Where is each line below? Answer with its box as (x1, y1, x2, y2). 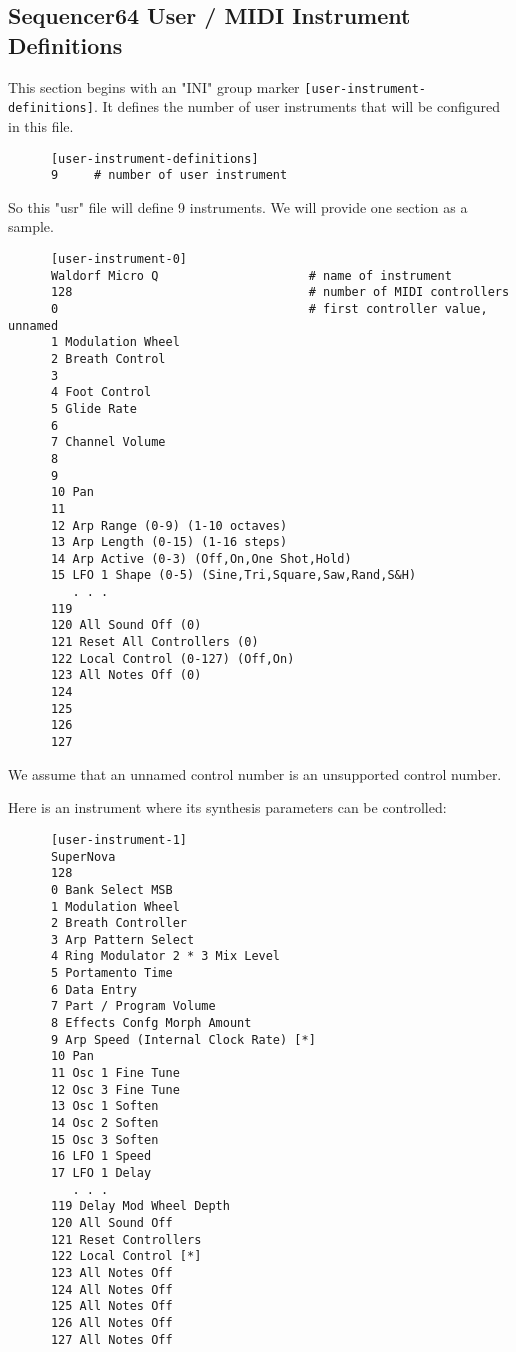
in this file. (8, 115, 74, 136)
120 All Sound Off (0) (50, 618, 202, 633)
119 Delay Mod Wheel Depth (50, 1199, 230, 1214)
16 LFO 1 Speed (50, 1149, 152, 1164)
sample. (8, 216, 54, 237)
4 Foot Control (50, 385, 152, 400)
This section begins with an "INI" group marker (8, 76, 300, 97)
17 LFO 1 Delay (50, 1166, 152, 1180)
